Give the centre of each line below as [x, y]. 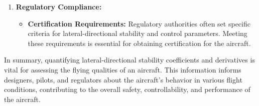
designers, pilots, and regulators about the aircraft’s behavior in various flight [123, 79]
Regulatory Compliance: [59, 6]
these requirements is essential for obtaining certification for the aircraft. [139, 43]
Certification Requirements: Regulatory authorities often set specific [139, 23]
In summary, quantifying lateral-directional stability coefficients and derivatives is [129, 60]
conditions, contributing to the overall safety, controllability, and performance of [127, 89]
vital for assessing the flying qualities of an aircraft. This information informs [123, 69]
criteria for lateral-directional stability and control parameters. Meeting [138, 33]
